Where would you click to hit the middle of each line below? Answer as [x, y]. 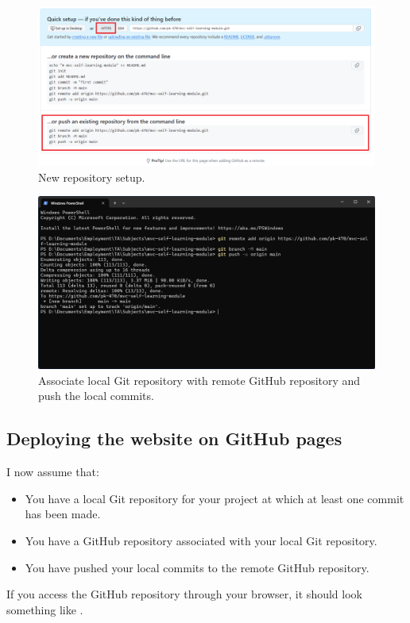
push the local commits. [96, 396]
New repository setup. [92, 177]
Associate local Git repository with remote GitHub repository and [199, 380]
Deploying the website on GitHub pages [174, 438]
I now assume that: [53, 472]
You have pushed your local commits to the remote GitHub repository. [197, 567]
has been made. [63, 514]
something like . [45, 609]
